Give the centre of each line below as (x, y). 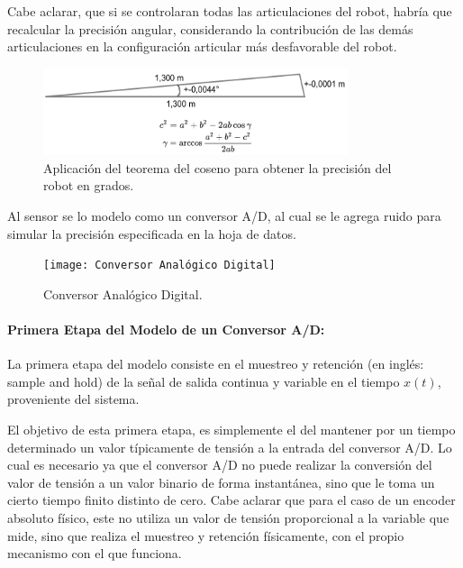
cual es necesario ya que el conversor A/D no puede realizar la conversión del (220, 465)
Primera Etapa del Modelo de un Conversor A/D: (166, 329)
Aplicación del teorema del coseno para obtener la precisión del (218, 167)
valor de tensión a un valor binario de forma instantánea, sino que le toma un (221, 482)
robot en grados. (89, 185)
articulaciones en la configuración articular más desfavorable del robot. (202, 46)
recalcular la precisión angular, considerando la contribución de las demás (210, 28)
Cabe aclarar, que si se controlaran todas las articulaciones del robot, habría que (230, 11)
